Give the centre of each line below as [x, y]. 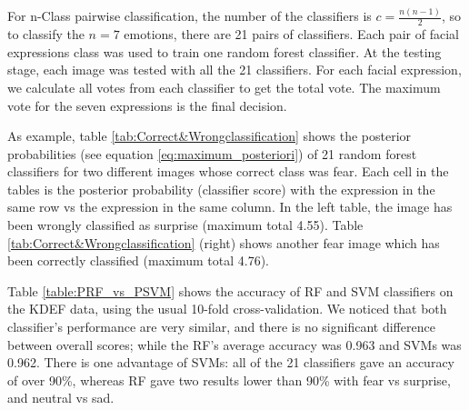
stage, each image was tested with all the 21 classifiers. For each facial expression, [234, 70]
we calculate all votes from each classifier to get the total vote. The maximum [224, 87]
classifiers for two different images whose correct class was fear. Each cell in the [228, 171]
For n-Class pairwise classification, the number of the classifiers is [190, 16]
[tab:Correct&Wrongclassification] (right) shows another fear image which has [224, 242]
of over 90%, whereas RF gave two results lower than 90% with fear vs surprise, [229, 380]
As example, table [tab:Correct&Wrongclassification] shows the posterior [210, 136]
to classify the [46, 34]
